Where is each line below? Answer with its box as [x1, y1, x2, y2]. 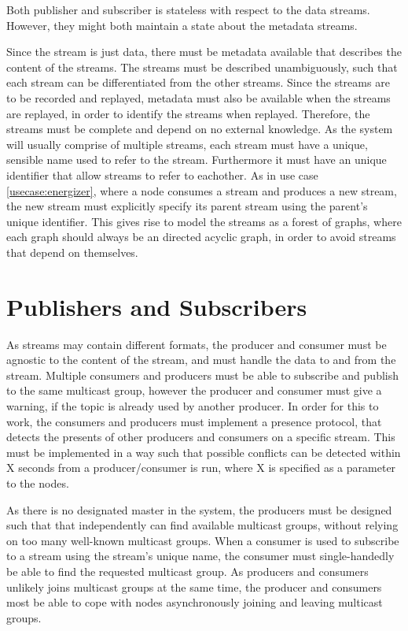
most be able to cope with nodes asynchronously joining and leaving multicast [6, 594, 383, 611]
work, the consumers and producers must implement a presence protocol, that [6, 413, 382, 429]
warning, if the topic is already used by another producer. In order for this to [6, 398, 379, 414]
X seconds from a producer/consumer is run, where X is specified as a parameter [6, 459, 396, 476]
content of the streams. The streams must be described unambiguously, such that [6, 58, 398, 75]
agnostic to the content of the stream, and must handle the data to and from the [6, 351, 396, 368]
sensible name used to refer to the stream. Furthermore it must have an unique [6, 151, 387, 168]
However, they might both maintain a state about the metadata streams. [6, 17, 358, 33]
